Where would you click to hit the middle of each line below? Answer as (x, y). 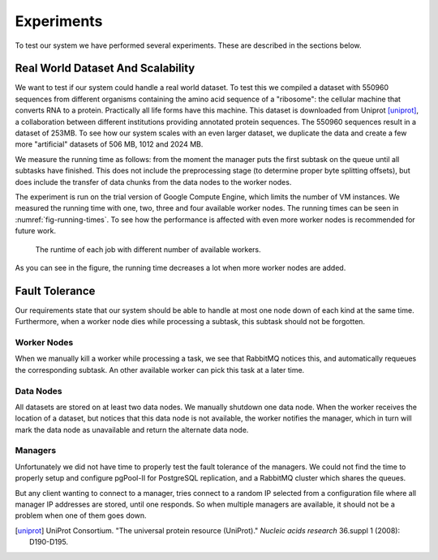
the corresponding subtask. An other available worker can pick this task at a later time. (160, 370)
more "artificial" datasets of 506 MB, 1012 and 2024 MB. (109, 144)
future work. (36, 231)
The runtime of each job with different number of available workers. (148, 249)
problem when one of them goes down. (81, 515)
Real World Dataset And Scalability (105, 68)
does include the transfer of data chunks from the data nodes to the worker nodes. (153, 182)
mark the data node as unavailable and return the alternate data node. (132, 430)
